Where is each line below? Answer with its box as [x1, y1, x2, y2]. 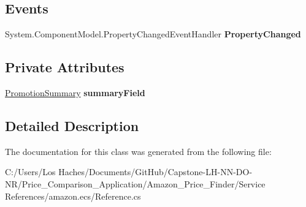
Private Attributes [5, 58, 124, 77]
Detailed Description [5, 116, 139, 135]
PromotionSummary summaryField [5, 86, 145, 99]
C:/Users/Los [5, 165, 56, 178]
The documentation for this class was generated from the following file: [5, 145, 272, 157]
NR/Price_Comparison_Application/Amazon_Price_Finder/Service [5, 177, 266, 190]
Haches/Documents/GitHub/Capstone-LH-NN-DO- [58, 165, 253, 178]
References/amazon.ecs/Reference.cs [5, 189, 141, 202]
